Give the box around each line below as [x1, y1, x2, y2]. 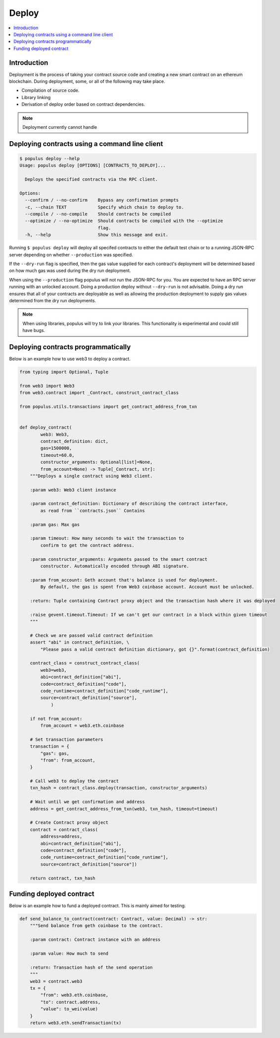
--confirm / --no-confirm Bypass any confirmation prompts [25, 197, 179, 203]
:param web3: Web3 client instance [30, 487, 116, 492]
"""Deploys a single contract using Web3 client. [30, 473, 153, 479]
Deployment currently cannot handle [22, 124, 97, 130]
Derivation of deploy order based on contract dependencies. [21, 102, 145, 108]
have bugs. [22, 328, 46, 333]
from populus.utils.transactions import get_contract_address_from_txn [19, 404, 197, 409]
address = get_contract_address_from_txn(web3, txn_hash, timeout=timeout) [30, 806, 218, 812]
